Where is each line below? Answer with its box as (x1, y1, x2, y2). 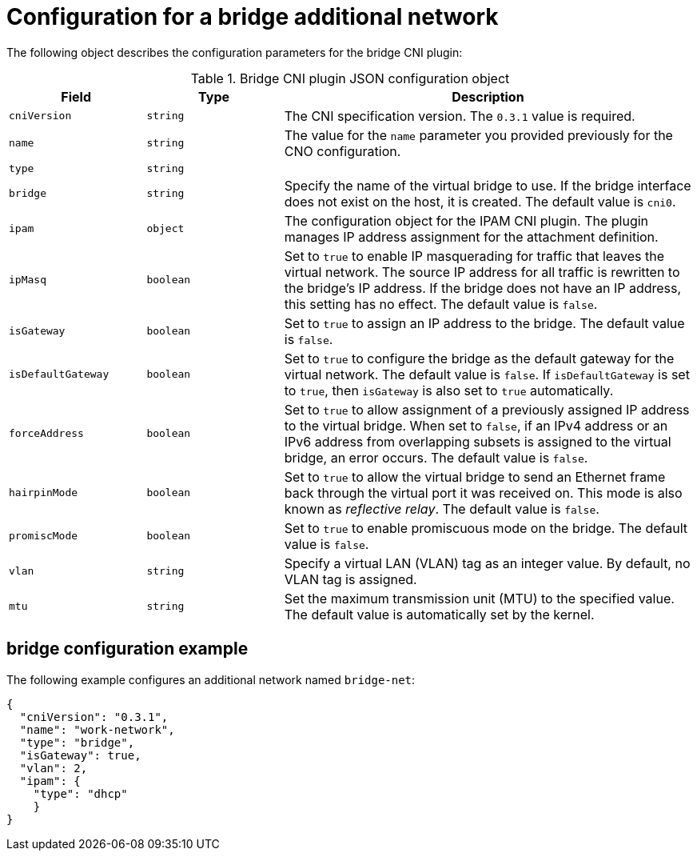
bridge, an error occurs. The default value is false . (284, 449, 588, 466)
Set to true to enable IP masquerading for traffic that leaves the (284, 247, 665, 264)
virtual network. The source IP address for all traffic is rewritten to (284, 263, 680, 280)
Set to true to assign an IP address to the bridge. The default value (284, 314, 685, 331)
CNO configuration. (284, 142, 401, 159)
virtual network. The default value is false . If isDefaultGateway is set (284, 366, 690, 382)
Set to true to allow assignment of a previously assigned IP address (284, 401, 690, 418)
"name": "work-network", (19, 723, 175, 736)
